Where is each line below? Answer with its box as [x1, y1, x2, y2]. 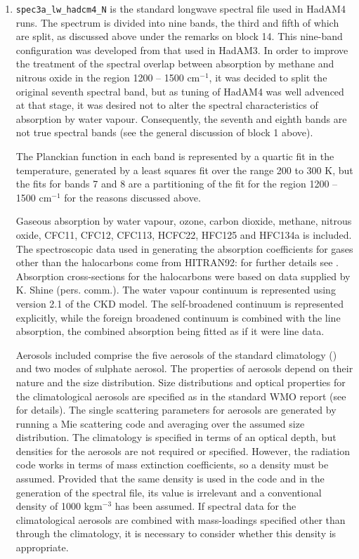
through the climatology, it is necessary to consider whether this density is [15, 526, 337, 541]
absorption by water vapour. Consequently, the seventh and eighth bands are [15, 111, 347, 126]
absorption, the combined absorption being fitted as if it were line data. [15, 324, 325, 338]
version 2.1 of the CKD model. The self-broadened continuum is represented [15, 296, 344, 310]
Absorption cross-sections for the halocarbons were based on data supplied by [15, 268, 351, 283]
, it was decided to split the [209, 70, 327, 85]
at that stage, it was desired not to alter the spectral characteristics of [15, 98, 318, 112]
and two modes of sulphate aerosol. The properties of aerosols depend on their [15, 361, 353, 376]
